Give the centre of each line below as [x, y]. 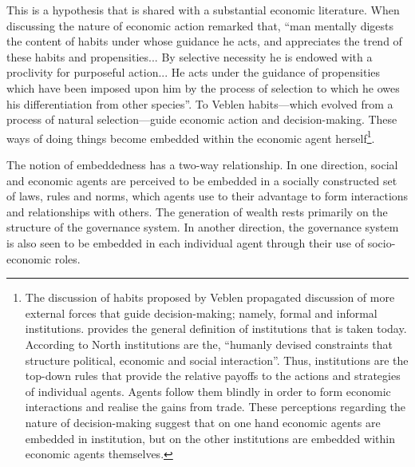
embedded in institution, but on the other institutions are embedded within [210, 438]
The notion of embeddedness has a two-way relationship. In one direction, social [202, 164]
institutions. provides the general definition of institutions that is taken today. [216, 328]
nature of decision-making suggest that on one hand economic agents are [203, 422]
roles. [67, 258]
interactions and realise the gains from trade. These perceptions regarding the [215, 407]
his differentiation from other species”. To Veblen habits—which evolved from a [200, 103]
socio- [381, 242]
